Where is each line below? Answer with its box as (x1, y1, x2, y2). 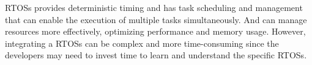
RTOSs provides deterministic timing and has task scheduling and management (5, 1, 303, 13)
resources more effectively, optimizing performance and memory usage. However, (5, 25, 306, 38)
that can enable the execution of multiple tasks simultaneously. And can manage (5, 13, 307, 26)
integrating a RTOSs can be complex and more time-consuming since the (5, 36, 279, 49)
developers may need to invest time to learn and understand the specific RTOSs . (5, 49, 307, 61)
